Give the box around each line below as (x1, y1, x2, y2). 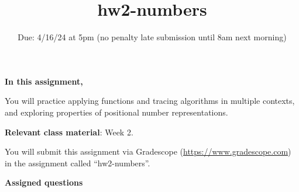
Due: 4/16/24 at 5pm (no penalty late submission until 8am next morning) (18, 31, 287, 43)
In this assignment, (5, 75, 83, 87)
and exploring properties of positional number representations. (5, 106, 228, 118)
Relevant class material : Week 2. (5, 125, 133, 138)
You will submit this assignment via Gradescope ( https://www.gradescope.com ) (5, 145, 291, 158)
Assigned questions (5, 176, 83, 188)
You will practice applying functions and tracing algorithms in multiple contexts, (5, 95, 295, 107)
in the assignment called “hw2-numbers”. (5, 156, 150, 169)
